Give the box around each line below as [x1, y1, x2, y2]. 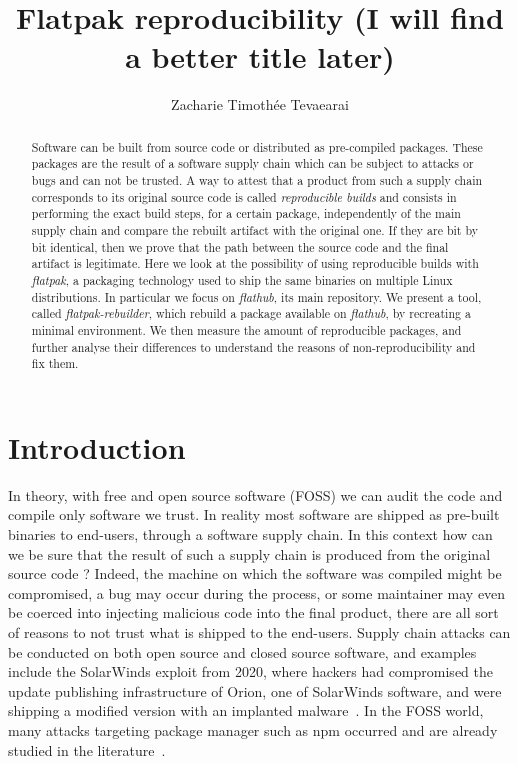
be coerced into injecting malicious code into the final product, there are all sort [8, 602, 499, 623]
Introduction [8, 426, 186, 467]
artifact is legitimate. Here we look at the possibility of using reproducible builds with [31, 255, 479, 272]
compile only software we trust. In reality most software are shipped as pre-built [8, 504, 500, 525]
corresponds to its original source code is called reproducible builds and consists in [31, 188, 457, 205]
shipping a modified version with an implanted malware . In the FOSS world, [8, 700, 484, 721]
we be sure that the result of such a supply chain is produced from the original [8, 543, 491, 564]
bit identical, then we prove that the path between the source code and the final [31, 238, 449, 255]
